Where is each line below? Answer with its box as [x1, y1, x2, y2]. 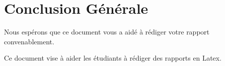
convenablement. [4, 36, 55, 46]
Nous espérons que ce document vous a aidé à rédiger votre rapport [4, 27, 210, 37]
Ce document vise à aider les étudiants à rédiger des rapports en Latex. [4, 53, 222, 63]
